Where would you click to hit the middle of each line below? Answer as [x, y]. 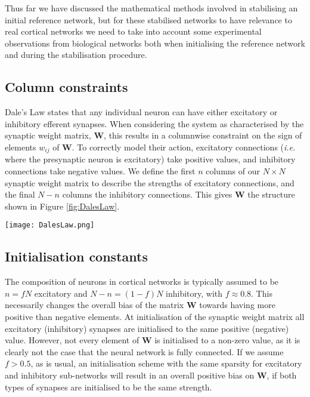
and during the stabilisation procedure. [76, 55]
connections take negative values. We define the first [100, 171]
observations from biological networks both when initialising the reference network [155, 43]
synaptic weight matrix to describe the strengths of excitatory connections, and [150, 182]
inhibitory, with [194, 293]
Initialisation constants [76, 256]
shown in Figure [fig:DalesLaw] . [62, 206]
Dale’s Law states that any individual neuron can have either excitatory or [141, 112]
